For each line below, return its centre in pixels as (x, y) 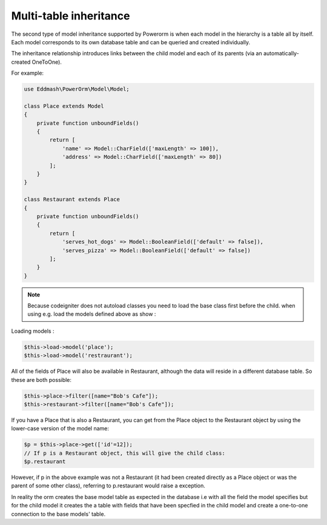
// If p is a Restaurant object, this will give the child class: (124, 453)
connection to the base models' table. (58, 514)
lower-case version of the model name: (60, 429)
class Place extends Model (64, 106)
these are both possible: (41, 380)
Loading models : (33, 331)
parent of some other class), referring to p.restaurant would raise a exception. (108, 486)
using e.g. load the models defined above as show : (92, 314)
